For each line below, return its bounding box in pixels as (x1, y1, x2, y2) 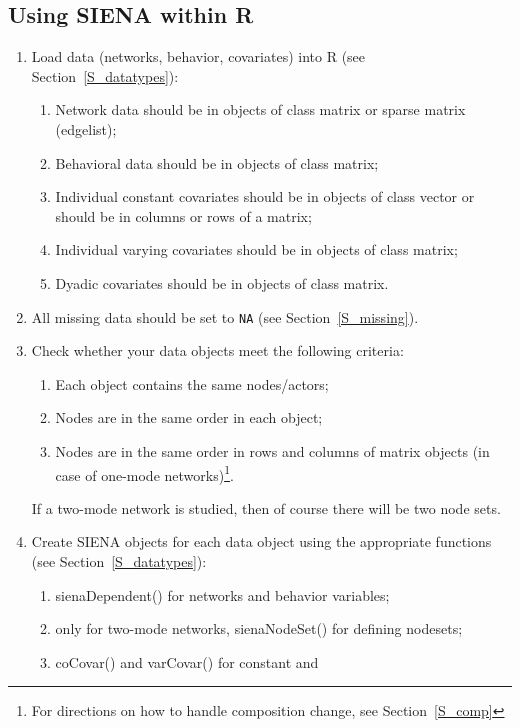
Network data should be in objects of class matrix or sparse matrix (55, 99, 466, 120)
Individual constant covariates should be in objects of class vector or (55, 186, 475, 207)
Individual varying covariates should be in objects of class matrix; (55, 239, 458, 260)
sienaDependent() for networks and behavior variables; (55, 584, 390, 605)
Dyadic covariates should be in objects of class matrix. (55, 272, 389, 293)
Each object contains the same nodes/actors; (55, 373, 329, 394)
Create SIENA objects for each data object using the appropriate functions (31, 531, 492, 552)
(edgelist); (55, 118, 117, 139)
